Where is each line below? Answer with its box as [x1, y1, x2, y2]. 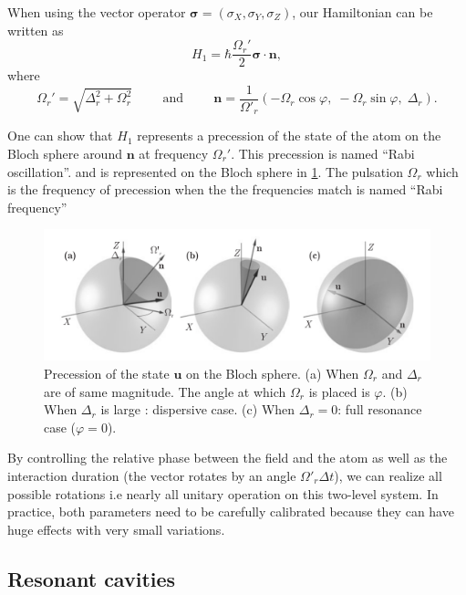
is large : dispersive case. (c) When [100, 400, 295, 419]
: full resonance [337, 400, 422, 419]
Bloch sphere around [7, 143, 122, 162]
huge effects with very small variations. [7, 519, 225, 538]
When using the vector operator [7, 3, 186, 21]
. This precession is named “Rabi [231, 143, 415, 162]
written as [7, 20, 64, 39]
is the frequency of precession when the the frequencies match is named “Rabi [7, 180, 443, 199]
